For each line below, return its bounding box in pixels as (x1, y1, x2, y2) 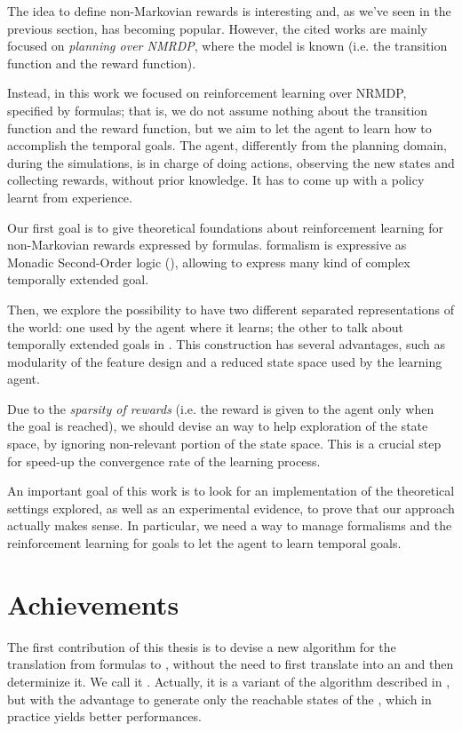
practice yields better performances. (7, 707, 202, 726)
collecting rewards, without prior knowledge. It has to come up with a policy (7, 171, 425, 189)
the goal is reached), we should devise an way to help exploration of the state (7, 417, 428, 435)
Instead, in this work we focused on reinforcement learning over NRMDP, (7, 83, 407, 102)
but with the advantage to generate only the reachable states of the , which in (7, 689, 432, 708)
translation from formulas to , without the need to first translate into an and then (7, 655, 454, 673)
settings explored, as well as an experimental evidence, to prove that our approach (7, 498, 455, 517)
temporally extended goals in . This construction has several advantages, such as (7, 335, 446, 354)
